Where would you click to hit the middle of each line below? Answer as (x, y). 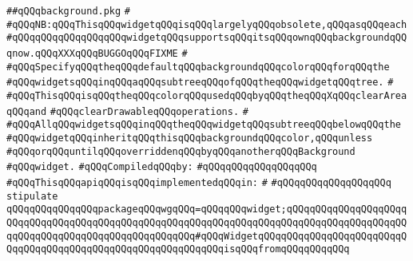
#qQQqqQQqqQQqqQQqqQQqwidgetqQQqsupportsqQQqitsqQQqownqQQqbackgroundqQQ (207, 38)
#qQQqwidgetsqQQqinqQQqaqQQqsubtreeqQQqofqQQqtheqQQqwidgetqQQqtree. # (200, 83)
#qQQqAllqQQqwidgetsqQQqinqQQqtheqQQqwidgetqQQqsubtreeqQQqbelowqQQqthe (204, 125)
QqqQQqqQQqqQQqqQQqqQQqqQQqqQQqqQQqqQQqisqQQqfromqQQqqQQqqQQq (178, 249)
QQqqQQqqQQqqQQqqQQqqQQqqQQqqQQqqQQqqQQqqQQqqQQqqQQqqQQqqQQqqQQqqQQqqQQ (207, 222)
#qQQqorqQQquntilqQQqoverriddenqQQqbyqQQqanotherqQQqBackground (181, 151)
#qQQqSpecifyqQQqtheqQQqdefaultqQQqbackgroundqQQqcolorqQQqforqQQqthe (198, 67)
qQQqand (27, 111)
